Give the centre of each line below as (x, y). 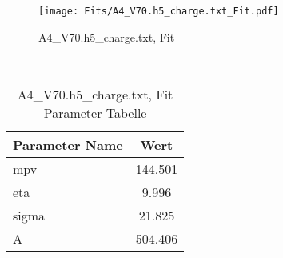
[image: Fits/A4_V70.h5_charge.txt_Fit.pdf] (159, 11)
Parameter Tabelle (95, 112)
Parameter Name (68, 144)
